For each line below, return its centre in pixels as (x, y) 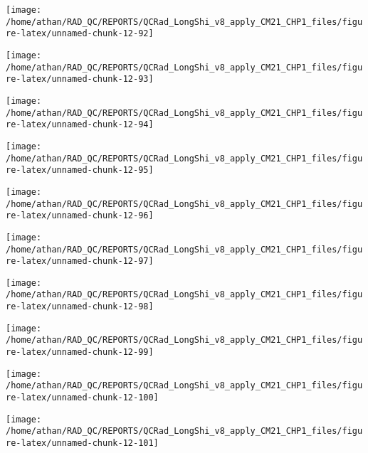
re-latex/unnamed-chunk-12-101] (82, 443)
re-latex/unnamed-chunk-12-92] (80, 34)
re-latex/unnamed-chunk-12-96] (80, 216)
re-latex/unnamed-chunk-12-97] (80, 261)
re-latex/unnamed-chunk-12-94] (80, 125)
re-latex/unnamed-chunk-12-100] (82, 398)
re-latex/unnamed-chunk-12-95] (80, 170)
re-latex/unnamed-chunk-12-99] (80, 352)
